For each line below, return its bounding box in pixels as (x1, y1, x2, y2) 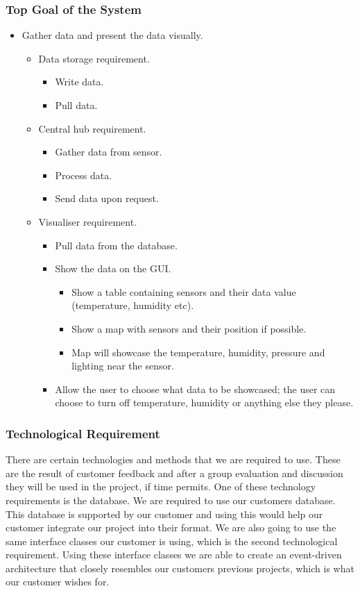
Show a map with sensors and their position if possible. (71, 321, 307, 335)
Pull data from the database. (55, 238, 178, 252)
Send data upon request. (55, 191, 159, 206)
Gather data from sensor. (55, 144, 162, 159)
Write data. (55, 74, 104, 89)
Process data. (55, 167, 112, 182)
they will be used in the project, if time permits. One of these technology (6, 479, 316, 494)
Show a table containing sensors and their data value (71, 284, 296, 299)
